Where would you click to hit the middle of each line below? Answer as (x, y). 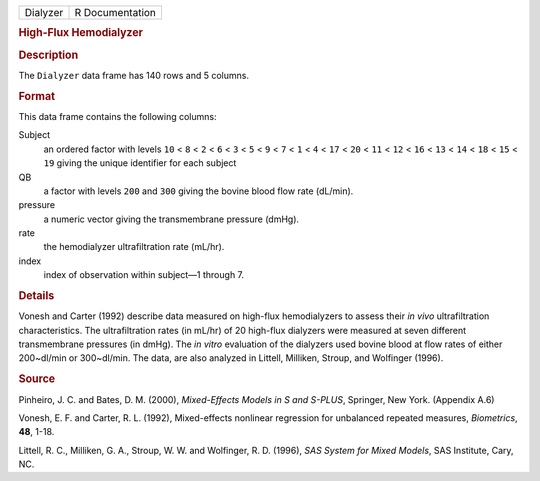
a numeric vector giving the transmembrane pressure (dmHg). (171, 219)
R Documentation (115, 12)
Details (36, 296)
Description (48, 55)
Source (37, 379)
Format (36, 96)
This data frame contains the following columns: (117, 116)
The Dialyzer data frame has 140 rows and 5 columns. (134, 75)
